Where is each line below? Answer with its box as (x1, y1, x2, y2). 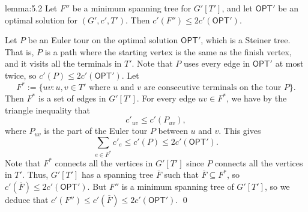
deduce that (5, 193, 49, 205)
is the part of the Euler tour (44, 124, 148, 137)
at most (275, 57, 304, 70)
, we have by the (226, 92, 287, 104)
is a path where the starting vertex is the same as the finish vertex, (44, 45, 292, 58)
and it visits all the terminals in (5, 57, 122, 70)
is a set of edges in (38, 92, 106, 104)
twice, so (5, 68, 37, 81)
